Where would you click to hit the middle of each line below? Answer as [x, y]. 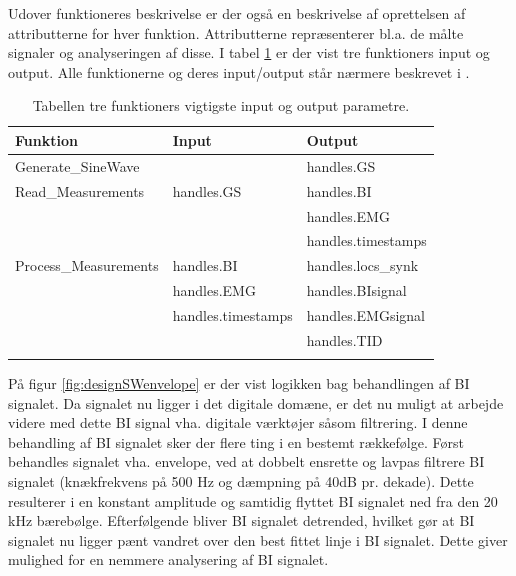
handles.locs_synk [362, 265]
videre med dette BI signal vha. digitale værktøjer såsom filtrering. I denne [238, 422]
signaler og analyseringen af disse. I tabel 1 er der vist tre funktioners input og [249, 52]
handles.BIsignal [356, 290]
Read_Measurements [80, 190]
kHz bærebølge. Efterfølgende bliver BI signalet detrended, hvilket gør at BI [241, 520]
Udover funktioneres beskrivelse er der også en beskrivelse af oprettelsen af [237, 13]
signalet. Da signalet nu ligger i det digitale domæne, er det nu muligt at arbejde [256, 402]
